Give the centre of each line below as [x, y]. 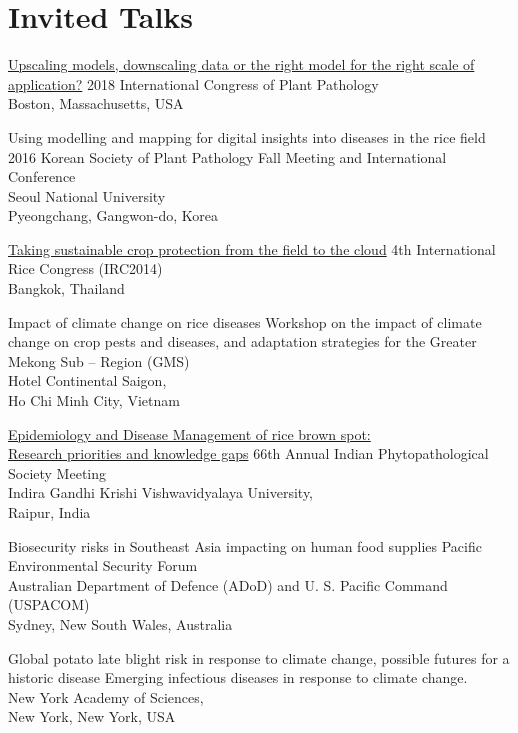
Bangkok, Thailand [66, 288]
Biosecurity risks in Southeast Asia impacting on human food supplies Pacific [245, 545]
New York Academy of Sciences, [106, 696]
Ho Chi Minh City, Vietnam [94, 400]
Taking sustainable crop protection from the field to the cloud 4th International [252, 248]
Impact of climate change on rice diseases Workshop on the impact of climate [245, 321]
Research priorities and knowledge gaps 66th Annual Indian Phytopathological [248, 453]
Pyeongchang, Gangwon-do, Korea [113, 215]
